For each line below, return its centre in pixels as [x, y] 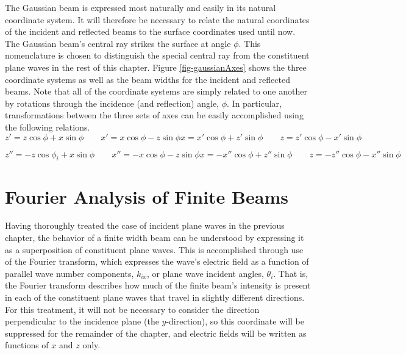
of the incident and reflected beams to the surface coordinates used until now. [150, 31]
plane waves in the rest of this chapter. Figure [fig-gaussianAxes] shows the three [156, 67]
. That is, [291, 273]
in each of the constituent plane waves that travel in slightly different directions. [155, 297]
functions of [27, 345]
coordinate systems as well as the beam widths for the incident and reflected [148, 79]
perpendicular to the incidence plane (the [82, 321]
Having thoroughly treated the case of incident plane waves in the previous [145, 225]
